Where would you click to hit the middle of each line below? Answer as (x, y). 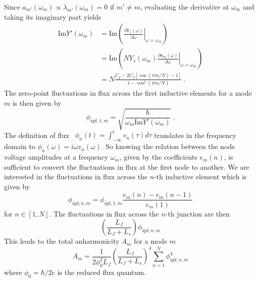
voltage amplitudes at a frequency (56, 157)
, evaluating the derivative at (185, 7)
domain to (20, 146)
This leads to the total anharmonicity (62, 241)
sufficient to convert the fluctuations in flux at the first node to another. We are (127, 166)
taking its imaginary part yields (53, 16)
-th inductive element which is (200, 177)
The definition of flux (37, 135)
